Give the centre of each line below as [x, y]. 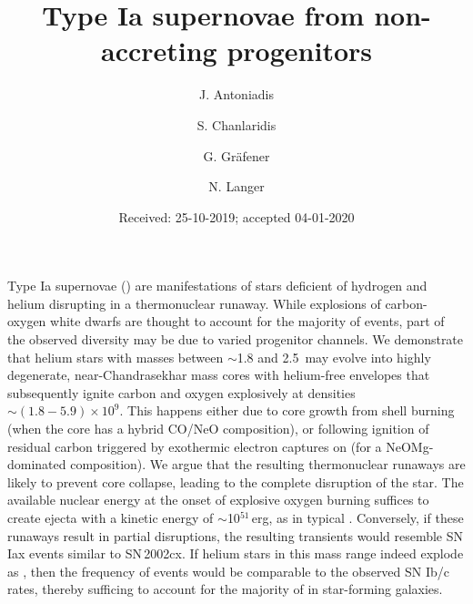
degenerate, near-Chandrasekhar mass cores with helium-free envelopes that [219, 375]
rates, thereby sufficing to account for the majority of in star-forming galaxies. [225, 589]
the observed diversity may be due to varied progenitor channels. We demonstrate [236, 339]
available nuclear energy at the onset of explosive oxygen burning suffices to [218, 500]
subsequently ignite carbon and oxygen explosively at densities [181, 392]
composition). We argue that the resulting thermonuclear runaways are [268, 464]
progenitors [299, 51]
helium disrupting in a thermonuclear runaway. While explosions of [194, 303]
